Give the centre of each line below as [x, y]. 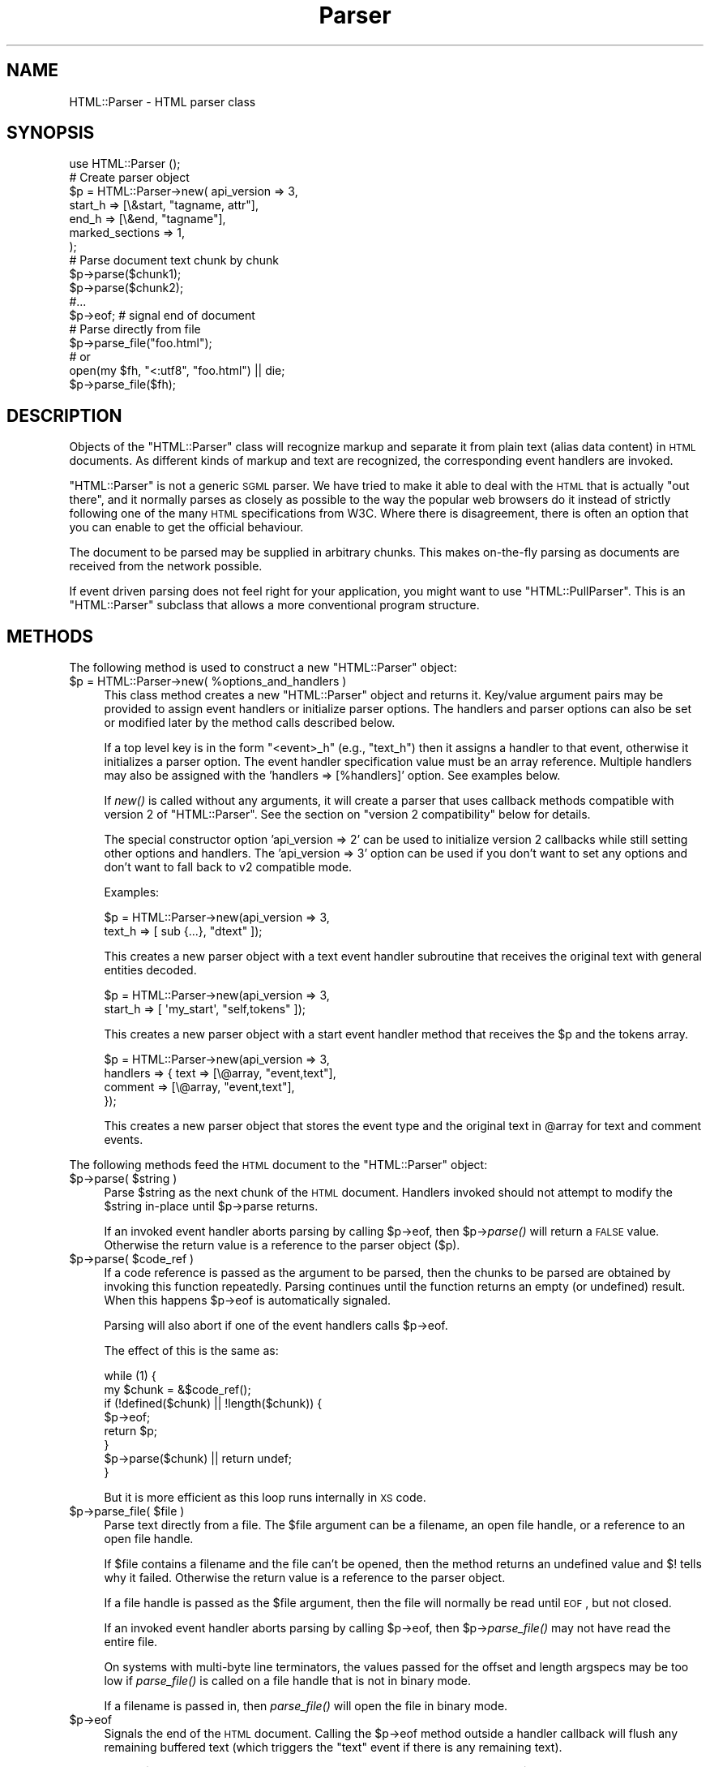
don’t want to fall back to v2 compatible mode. [228, 867]
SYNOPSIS [51, 133]
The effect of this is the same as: [191, 1351]
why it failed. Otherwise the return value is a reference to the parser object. [305, 1578]
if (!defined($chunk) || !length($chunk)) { [213, 1404]
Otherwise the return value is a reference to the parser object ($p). [282, 1245]
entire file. [131, 1642]
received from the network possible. [166, 566]
